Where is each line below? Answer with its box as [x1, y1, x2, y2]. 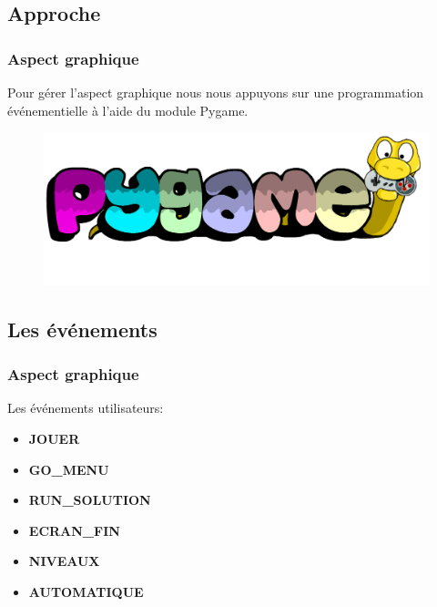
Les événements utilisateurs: [7, 398, 164, 417]
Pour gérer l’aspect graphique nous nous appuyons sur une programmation [7, 83, 424, 101]
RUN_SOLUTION [28, 490, 151, 509]
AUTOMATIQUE [28, 582, 144, 602]
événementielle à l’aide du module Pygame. [7, 100, 249, 119]
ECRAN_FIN [28, 520, 120, 540]
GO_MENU [28, 459, 109, 478]
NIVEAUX [28, 551, 100, 571]
